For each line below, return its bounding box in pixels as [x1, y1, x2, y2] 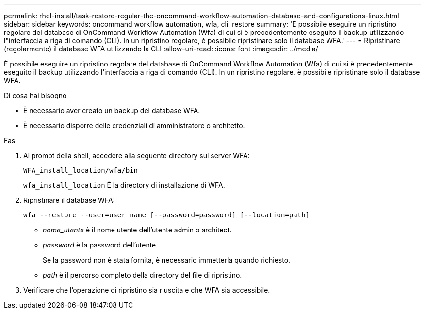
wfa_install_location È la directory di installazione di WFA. [23, 181, 225, 189]
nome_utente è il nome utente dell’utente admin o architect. [43, 226, 232, 234]
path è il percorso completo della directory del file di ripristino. [43, 271, 242, 279]
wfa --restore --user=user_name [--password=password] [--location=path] [23, 211, 310, 219]
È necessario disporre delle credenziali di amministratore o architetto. [23, 121, 245, 130]
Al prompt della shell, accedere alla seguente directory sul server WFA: [23, 151, 250, 160]
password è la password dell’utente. [43, 241, 158, 249]
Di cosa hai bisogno [4, 91, 67, 99]
